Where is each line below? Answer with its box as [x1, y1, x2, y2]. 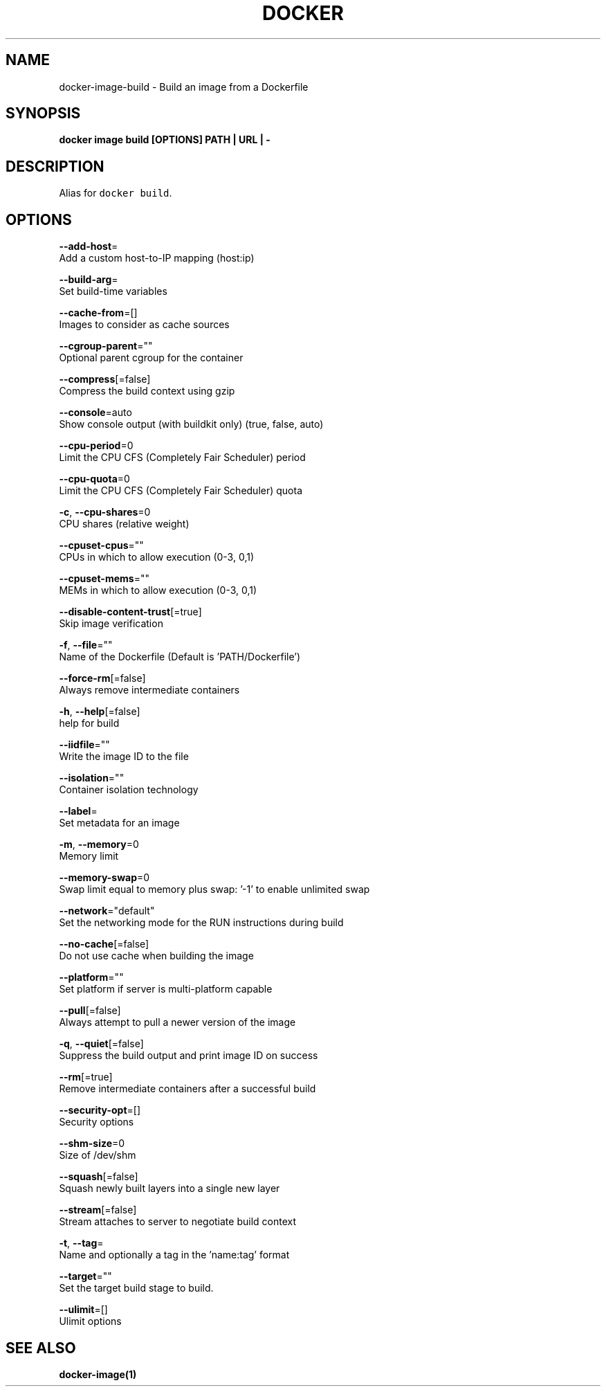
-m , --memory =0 [59, 838, 139, 851]
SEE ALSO [6, 1339, 76, 1357]
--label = [59, 805, 98, 817]
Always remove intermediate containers [59, 684, 240, 696]
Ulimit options [59, 1315, 122, 1328]
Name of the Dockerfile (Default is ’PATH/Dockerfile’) [59, 651, 301, 663]
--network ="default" [59, 905, 155, 917]
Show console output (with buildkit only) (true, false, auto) [59, 418, 324, 431]
